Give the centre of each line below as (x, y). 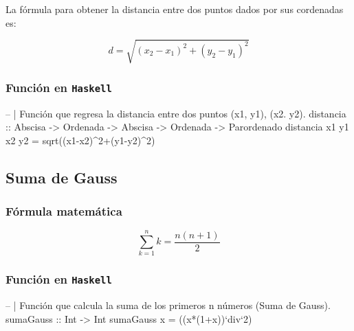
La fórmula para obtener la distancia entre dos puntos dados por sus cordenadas (175, 9)
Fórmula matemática (64, 211)
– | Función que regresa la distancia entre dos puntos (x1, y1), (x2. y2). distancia (176, 113)
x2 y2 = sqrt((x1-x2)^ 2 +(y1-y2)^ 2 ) (80, 140)
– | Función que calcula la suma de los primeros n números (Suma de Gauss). (168, 305)
